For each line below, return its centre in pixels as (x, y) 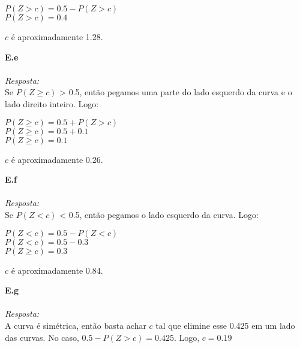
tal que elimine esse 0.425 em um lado (225, 325)
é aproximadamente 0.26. (57, 159)
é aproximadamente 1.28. (57, 37)
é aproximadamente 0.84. (57, 270)
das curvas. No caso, (42, 337)
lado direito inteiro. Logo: (52, 103)
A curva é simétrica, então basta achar (76, 325)
